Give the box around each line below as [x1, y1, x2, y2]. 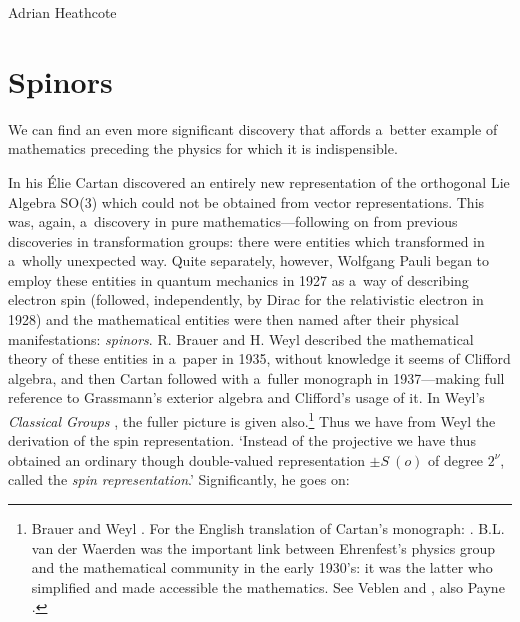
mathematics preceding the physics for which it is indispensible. [8, 138, 398, 159]
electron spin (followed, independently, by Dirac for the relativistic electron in [8, 289, 484, 310]
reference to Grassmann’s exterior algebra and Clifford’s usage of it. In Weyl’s [8, 387, 485, 408]
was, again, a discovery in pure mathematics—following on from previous [8, 211, 458, 232]
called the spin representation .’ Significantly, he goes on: [8, 469, 350, 490]
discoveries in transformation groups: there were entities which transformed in [8, 230, 485, 251]
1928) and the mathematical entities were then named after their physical [8, 309, 459, 330]
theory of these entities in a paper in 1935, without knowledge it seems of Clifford [8, 348, 511, 369]
